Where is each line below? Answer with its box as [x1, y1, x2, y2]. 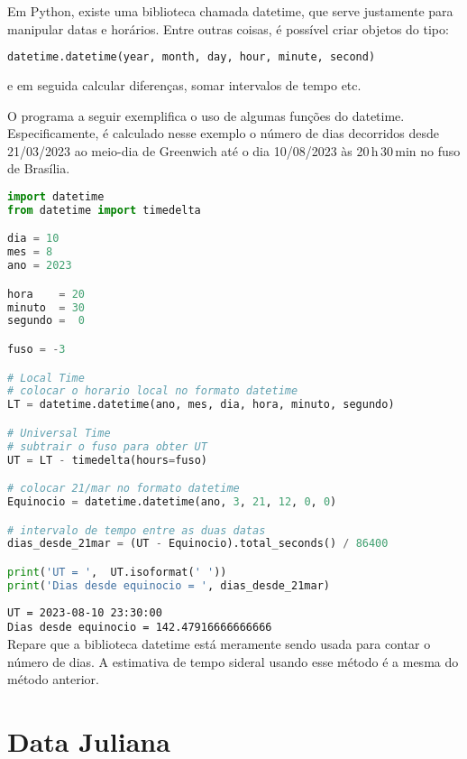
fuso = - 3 [7, 343, 66, 356]
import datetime [7, 190, 105, 204]
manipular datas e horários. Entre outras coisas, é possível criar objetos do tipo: [7, 19, 449, 38]
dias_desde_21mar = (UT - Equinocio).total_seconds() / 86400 [7, 537, 389, 551]
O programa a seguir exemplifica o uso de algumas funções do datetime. [7, 106, 405, 125]
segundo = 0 [7, 314, 85, 328]
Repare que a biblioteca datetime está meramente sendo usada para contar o [7, 634, 431, 653]
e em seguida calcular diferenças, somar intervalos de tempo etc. [7, 76, 362, 95]
